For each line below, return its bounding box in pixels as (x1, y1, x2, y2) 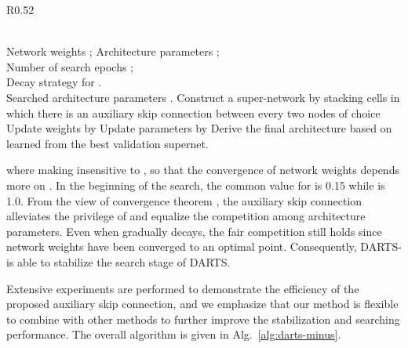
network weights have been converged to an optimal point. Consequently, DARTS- (6, 238, 402, 255)
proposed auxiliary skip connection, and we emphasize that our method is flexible (6, 295, 399, 312)
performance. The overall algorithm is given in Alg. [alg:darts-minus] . (6, 326, 341, 343)
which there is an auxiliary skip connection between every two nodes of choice (6, 104, 381, 121)
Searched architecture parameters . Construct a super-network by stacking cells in (6, 89, 400, 105)
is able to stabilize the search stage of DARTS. (6, 253, 231, 270)
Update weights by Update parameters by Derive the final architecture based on (6, 120, 392, 136)
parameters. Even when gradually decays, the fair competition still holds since (6, 223, 382, 239)
